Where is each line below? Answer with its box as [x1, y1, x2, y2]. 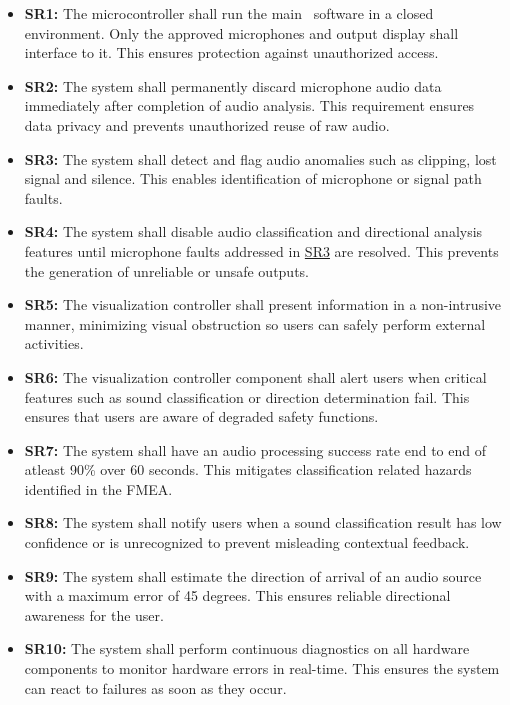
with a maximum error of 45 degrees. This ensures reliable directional [24, 585, 451, 606]
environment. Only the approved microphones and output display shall [24, 22, 459, 43]
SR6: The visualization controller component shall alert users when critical [24, 366, 487, 387]
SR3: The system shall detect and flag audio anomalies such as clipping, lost [24, 148, 497, 169]
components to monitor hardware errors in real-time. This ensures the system [24, 658, 500, 679]
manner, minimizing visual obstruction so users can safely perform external [24, 313, 486, 334]
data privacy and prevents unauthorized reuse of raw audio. [24, 114, 390, 135]
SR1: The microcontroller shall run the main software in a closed [24, 3, 434, 23]
